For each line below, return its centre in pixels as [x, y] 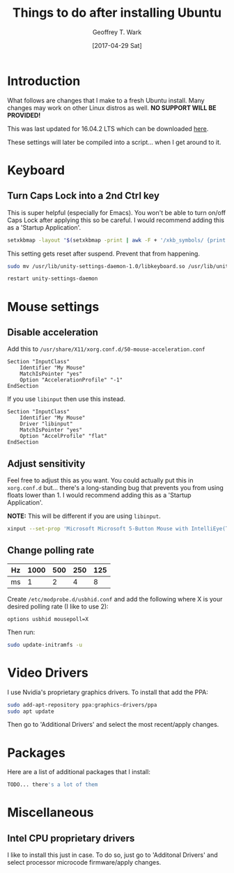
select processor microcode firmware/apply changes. [84, 863]
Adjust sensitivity [46, 463]
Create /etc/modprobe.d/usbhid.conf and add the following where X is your [115, 599]
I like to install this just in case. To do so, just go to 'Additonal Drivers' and [112, 855]
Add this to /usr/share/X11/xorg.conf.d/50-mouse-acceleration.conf [106, 349]
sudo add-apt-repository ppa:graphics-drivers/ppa [82, 705]
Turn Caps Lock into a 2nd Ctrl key [84, 196]
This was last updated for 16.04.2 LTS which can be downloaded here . [108, 128]
